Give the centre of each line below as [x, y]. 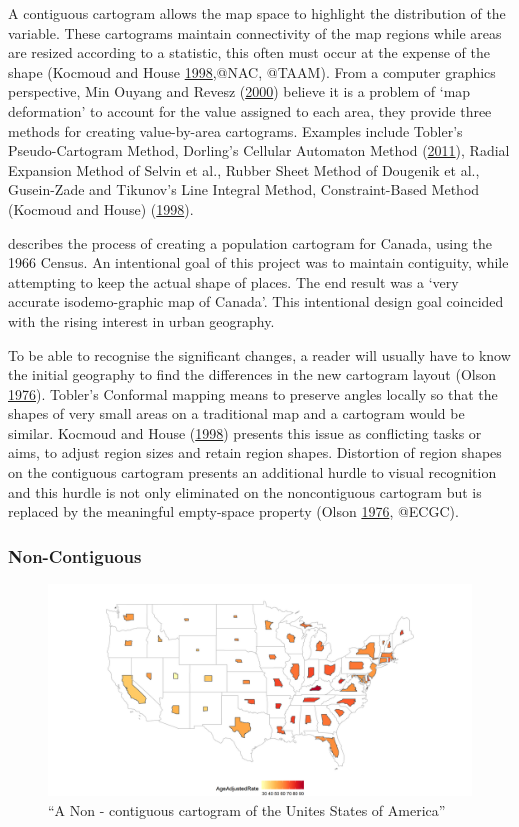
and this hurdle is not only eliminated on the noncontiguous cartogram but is [245, 491]
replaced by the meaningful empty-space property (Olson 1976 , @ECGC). [233, 511]
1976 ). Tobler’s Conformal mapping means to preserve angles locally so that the [253, 393]
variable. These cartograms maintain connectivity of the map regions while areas [255, 32]
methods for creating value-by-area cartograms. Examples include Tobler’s [235, 130]
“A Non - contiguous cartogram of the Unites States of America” [247, 809]
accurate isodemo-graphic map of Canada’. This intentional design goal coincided [256, 301]
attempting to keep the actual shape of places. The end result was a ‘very [233, 281]
